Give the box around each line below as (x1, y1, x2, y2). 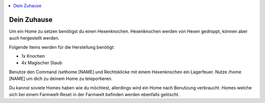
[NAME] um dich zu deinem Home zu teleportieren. (9, 76, 113, 82)
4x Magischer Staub (21, 60, 62, 66)
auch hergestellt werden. (9, 35, 60, 41)
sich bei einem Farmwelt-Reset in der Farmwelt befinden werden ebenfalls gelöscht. (9, 92, 180, 98)
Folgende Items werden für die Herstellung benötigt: (9, 44, 115, 50)
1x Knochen (21, 53, 45, 59)
